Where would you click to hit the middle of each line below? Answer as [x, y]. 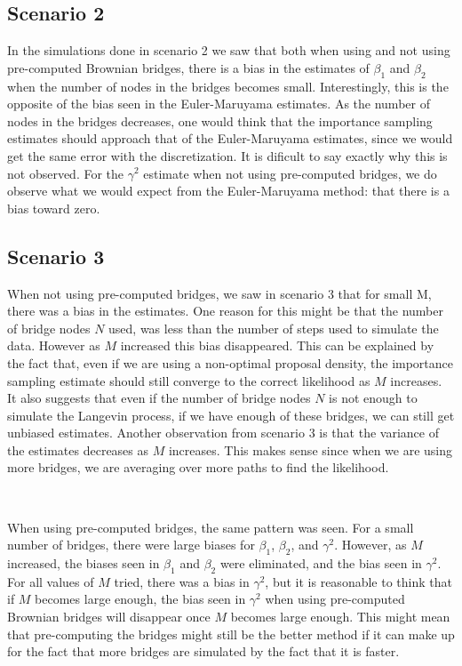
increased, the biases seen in [84, 563]
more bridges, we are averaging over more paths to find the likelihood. [198, 467]
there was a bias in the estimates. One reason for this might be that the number [225, 311]
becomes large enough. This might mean [340, 617]
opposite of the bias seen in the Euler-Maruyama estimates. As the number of [219, 104]
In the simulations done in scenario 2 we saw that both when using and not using [229, 50]
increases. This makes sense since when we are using [311, 449]
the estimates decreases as [78, 449]
